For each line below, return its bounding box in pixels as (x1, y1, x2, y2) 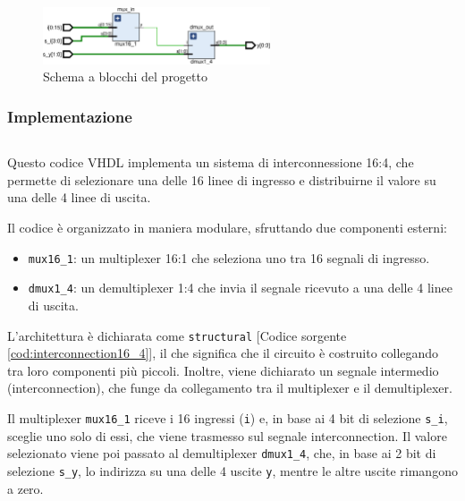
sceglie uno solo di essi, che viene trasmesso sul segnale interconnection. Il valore (7, 426, 447, 445)
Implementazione (7, 105, 132, 127)
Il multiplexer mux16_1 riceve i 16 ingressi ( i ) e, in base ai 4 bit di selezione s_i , (7, 408, 448, 427)
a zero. (7, 479, 44, 497)
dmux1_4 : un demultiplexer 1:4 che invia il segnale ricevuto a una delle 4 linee (28, 278, 452, 297)
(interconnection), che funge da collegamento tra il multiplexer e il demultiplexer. (7, 378, 452, 397)
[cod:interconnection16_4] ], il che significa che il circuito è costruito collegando (7, 344, 439, 362)
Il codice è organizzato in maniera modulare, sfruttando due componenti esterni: (7, 218, 447, 237)
